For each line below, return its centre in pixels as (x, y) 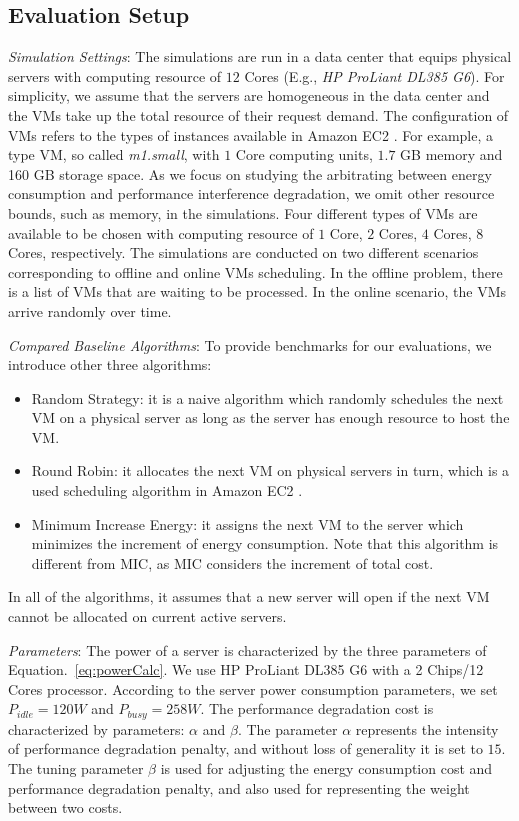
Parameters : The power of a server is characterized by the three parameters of (247, 649)
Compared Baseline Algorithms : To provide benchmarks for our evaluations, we (250, 344)
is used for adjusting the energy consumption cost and (326, 768)
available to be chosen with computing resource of (161, 232)
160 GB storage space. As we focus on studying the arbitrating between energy (250, 173)
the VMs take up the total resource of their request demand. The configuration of (258, 114)
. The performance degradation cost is (317, 708)
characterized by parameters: (96, 728)
